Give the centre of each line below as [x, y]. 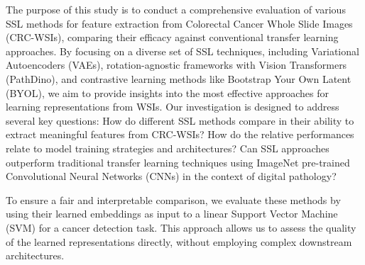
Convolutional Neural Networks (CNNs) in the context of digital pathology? [171, 176]
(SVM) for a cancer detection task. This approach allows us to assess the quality [181, 227]
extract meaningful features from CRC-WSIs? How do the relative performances [180, 134]
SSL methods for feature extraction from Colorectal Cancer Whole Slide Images [179, 23]
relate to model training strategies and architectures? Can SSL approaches [168, 148]
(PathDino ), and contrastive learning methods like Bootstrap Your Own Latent [179, 78]
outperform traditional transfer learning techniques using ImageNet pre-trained [178, 162]
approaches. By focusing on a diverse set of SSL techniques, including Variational [182, 51]
